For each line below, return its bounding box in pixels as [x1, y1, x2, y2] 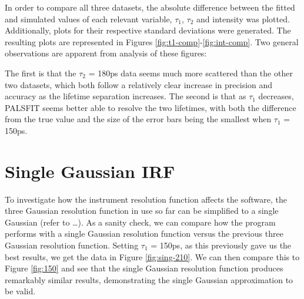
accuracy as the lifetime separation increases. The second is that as [5, 90, 246, 102]
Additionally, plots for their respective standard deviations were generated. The [5, 24, 291, 36]
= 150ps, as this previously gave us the [151, 239, 292, 251]
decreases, [258, 90, 294, 102]
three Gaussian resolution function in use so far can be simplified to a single [5, 204, 279, 217]
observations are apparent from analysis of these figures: [5, 47, 207, 59]
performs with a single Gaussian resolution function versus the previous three [5, 227, 283, 240]
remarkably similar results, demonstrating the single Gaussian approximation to [5, 273, 293, 285]
